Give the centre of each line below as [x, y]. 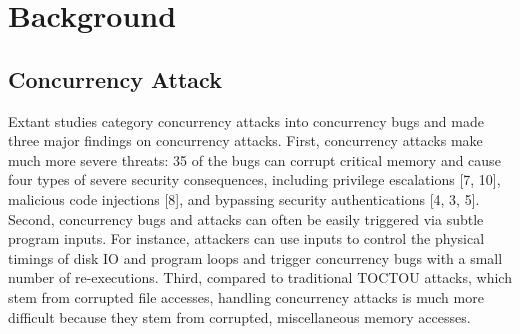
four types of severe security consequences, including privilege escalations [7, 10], [254, 179]
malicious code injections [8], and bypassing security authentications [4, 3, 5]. [244, 198]
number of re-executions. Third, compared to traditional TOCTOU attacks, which [260, 277]
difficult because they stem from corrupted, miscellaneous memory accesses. [239, 316]
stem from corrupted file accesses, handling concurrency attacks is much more [246, 296]
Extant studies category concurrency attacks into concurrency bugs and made [246, 120]
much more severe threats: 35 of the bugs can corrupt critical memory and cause [254, 159]
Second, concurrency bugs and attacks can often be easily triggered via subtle [246, 218]
